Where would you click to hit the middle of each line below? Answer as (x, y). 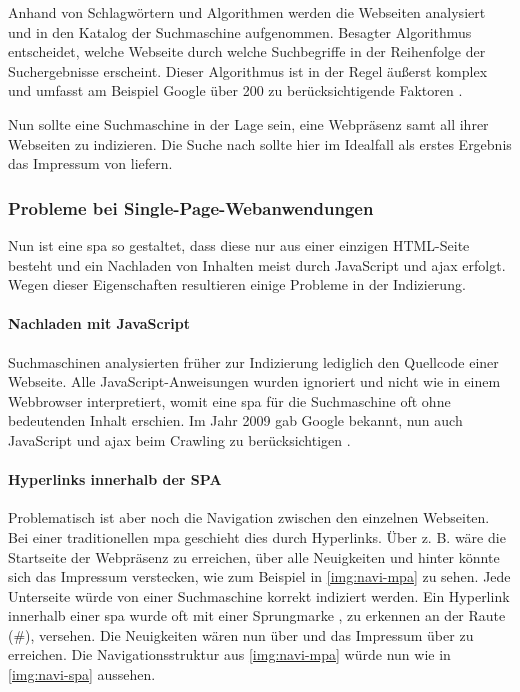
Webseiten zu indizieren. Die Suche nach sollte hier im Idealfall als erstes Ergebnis (260, 143)
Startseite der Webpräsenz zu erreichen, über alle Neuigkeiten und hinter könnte (254, 556)
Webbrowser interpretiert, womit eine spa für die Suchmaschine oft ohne (229, 400)
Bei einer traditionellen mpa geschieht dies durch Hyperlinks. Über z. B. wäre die (257, 536)
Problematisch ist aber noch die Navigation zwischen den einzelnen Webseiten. (249, 517)
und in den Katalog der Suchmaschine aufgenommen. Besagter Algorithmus (240, 31)
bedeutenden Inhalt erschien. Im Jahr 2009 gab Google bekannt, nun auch (235, 420)
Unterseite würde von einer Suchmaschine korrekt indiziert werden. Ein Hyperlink (259, 595)
